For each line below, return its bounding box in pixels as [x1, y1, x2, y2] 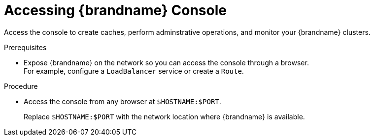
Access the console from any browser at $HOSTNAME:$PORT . [24, 97, 221, 106]
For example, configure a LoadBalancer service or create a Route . [24, 66, 244, 75]
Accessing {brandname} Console [4, 2, 227, 19]
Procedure [4, 82, 38, 90]
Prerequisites [4, 43, 47, 52]
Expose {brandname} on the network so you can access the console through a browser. [24, 58, 309, 67]
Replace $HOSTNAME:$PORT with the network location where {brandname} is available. [24, 112, 305, 121]
